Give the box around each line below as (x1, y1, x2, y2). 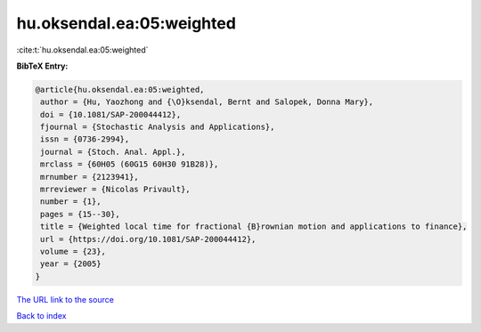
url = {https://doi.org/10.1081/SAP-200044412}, (40, 234, 257, 244)
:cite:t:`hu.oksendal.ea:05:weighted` (16, 45, 149, 55)
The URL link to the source (16, 294, 115, 304)
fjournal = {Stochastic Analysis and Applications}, (40, 122, 275, 133)
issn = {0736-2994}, (40, 134, 130, 144)
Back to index (16, 311, 67, 321)
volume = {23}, (40, 247, 107, 256)
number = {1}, (40, 197, 102, 206)
